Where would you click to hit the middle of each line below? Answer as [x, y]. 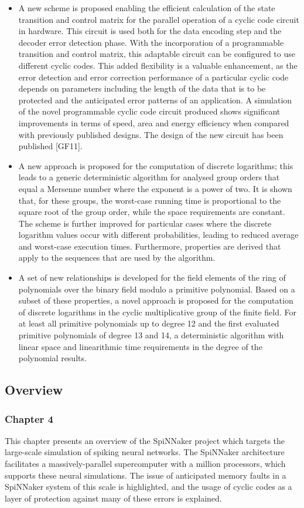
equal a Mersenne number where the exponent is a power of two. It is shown [155, 188]
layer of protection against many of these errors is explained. [113, 498]
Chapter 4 [29, 418]
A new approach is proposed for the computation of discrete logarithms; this [156, 165]
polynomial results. [52, 358]
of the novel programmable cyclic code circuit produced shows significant [149, 111]
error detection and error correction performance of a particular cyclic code [153, 77]
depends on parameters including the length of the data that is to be [142, 88]
